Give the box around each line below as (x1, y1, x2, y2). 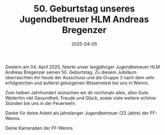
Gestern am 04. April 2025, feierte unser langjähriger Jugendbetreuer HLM (5, 64, 160, 70)
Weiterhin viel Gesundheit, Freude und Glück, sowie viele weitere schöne (5, 95, 156, 101)
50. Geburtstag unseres (33, 3, 135, 15)
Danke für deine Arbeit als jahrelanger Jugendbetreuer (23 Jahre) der (5, 110, 149, 116)
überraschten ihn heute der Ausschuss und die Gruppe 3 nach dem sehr (5, 74, 155, 80)
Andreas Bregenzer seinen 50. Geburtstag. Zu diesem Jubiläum (5, 69, 137, 75)
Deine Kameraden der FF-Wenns (5, 125, 73, 131)
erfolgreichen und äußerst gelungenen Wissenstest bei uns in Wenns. (5, 80, 149, 86)
